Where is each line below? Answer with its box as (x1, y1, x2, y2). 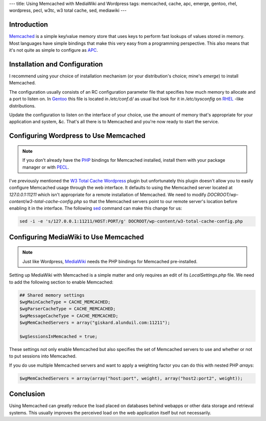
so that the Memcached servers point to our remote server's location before (83, 199, 237, 205)
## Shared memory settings (19, 292, 85, 298)
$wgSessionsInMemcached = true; (19, 333, 98, 339)
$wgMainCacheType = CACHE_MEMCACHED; (19, 299, 111, 305)
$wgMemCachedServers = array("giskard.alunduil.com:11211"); (19, 320, 170, 325)
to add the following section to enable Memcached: (9, 279, 113, 285)
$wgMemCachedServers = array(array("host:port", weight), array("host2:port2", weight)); (19, 375, 243, 381)
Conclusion (9, 390, 45, 398)
